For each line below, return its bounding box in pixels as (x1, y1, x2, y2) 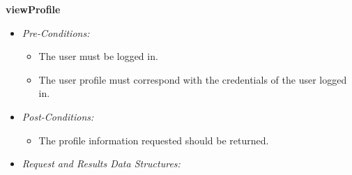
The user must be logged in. (38, 49, 158, 63)
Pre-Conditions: (22, 25, 90, 40)
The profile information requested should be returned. (38, 132, 269, 147)
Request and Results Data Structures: (22, 156, 181, 171)
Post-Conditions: (22, 109, 94, 123)
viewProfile (6, 2, 61, 16)
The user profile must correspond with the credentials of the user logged (38, 72, 347, 86)
